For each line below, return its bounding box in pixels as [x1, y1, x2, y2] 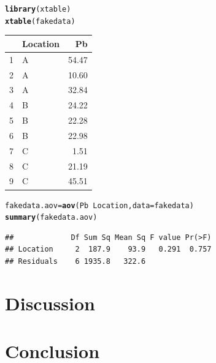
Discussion [5, 290, 95, 315]
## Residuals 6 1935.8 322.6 [5, 257, 146, 266]
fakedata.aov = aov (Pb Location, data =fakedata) [5, 201, 194, 210]
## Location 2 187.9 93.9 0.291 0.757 [5, 245, 212, 254]
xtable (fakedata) [5, 17, 75, 26]
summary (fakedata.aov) [5, 213, 98, 222]
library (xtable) [5, 5, 71, 13]
